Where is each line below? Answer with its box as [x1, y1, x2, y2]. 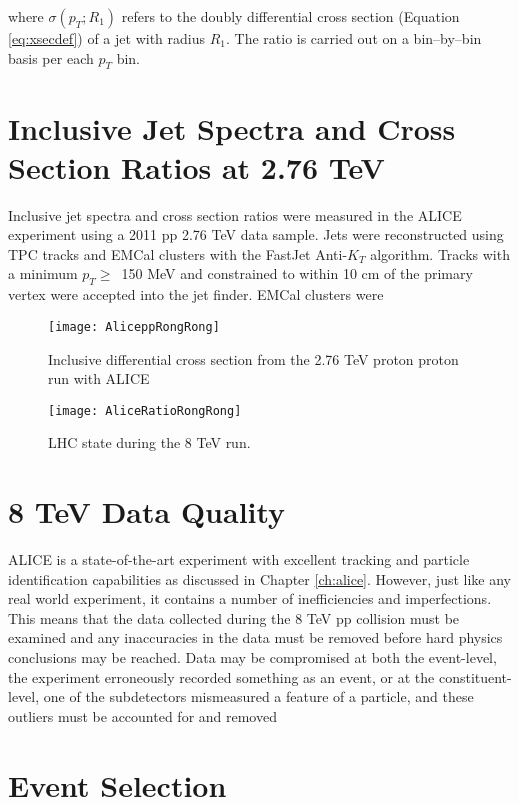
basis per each [8, 47, 94, 68]
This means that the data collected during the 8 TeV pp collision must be [8, 607, 460, 628]
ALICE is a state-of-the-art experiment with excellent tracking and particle [8, 549, 470, 570]
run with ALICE [48, 368, 150, 389]
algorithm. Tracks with [370, 243, 510, 264]
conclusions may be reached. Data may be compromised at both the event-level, [8, 647, 497, 668]
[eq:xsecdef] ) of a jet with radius [8, 28, 205, 48]
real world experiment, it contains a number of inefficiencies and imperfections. [8, 588, 492, 609]
